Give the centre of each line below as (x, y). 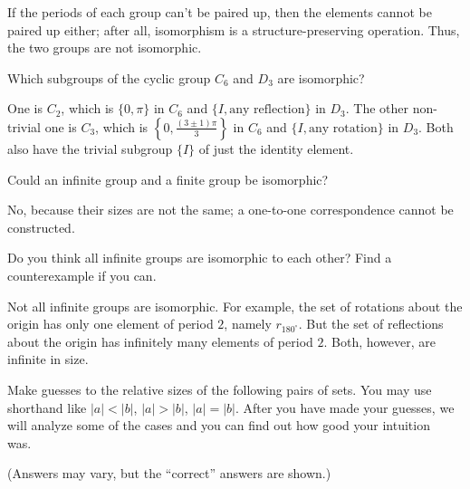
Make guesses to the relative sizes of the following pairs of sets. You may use (220, 389)
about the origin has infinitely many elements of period (160, 341)
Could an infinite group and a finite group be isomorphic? (168, 179)
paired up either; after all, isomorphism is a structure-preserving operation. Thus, (234, 29)
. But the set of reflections (371, 324)
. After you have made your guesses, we (345, 407)
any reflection (267, 110)
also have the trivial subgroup (90, 148)
